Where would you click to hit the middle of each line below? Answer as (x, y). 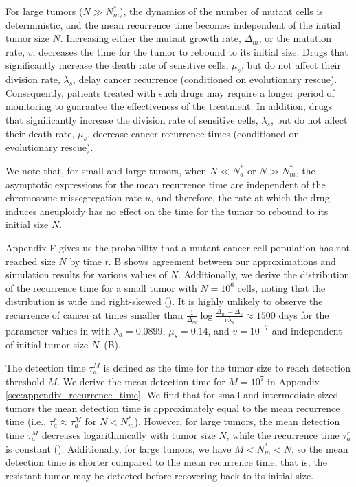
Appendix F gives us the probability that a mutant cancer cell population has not (178, 247)
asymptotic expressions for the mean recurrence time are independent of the (166, 184)
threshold (25, 381)
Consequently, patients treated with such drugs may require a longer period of (170, 92)
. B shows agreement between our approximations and (222, 261)
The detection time (46, 368)
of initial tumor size (47, 344)
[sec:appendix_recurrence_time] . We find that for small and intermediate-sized (172, 395)
